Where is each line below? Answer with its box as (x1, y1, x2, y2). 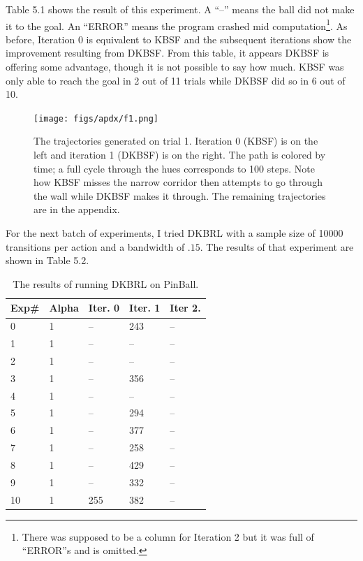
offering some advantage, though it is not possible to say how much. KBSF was (6, 59, 344, 74)
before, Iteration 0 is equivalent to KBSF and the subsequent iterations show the (6, 31, 352, 46)
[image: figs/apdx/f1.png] (34, 113, 158, 124)
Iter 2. (170, 300, 201, 315)
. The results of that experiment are (200, 239, 354, 254)
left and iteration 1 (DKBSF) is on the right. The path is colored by (34, 147, 326, 162)
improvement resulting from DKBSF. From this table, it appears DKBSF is (6, 45, 329, 60)
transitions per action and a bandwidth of (6, 239, 185, 254)
